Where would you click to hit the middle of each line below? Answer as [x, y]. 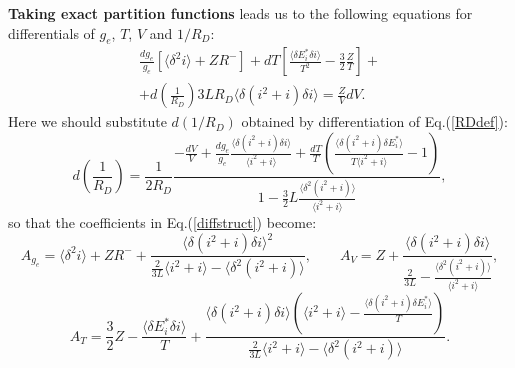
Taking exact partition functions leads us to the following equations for [240, 13]
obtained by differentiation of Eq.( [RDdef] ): [374, 121]
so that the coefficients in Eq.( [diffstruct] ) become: [162, 222]
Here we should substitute [87, 121]
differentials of [51, 32]
